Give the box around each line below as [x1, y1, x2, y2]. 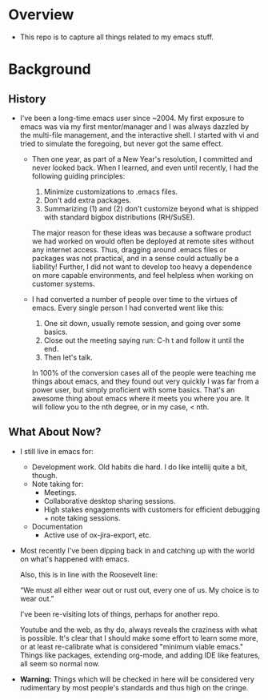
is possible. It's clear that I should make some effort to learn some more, [19, 633, 258, 642]
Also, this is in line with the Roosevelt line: [19, 569, 158, 579]
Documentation [31, 521, 83, 531]
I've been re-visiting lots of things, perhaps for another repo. [19, 609, 220, 618]
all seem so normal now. [19, 658, 100, 668]
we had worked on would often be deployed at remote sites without [31, 236, 254, 246]
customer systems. [31, 279, 95, 288]
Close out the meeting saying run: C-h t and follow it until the [43, 335, 245, 345]
